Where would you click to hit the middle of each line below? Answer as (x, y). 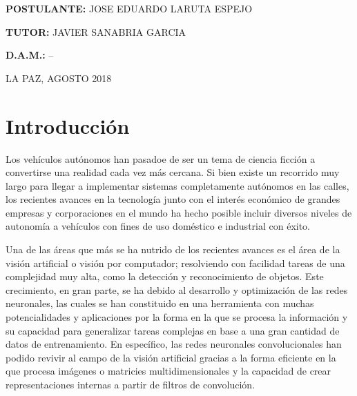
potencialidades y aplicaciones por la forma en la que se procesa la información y (177, 317)
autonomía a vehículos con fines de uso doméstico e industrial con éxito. (158, 226)
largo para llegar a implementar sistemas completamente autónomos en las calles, (177, 185)
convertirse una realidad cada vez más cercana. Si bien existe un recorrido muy (173, 172)
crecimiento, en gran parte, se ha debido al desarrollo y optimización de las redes (177, 289)
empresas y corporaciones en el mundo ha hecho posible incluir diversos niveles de (179, 212)
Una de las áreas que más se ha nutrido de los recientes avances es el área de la (173, 249)
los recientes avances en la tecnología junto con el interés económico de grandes (173, 199)
